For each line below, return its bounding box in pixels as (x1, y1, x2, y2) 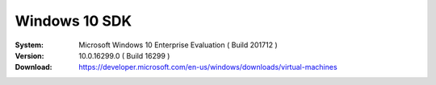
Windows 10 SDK (15, 12, 132, 30)
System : (15, 40, 44, 50)
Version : (15, 51, 44, 60)
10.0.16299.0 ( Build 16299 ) (78, 51, 170, 60)
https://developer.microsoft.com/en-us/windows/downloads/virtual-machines (78, 63, 338, 72)
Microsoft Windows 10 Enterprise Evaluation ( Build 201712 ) (78, 40, 278, 50)
